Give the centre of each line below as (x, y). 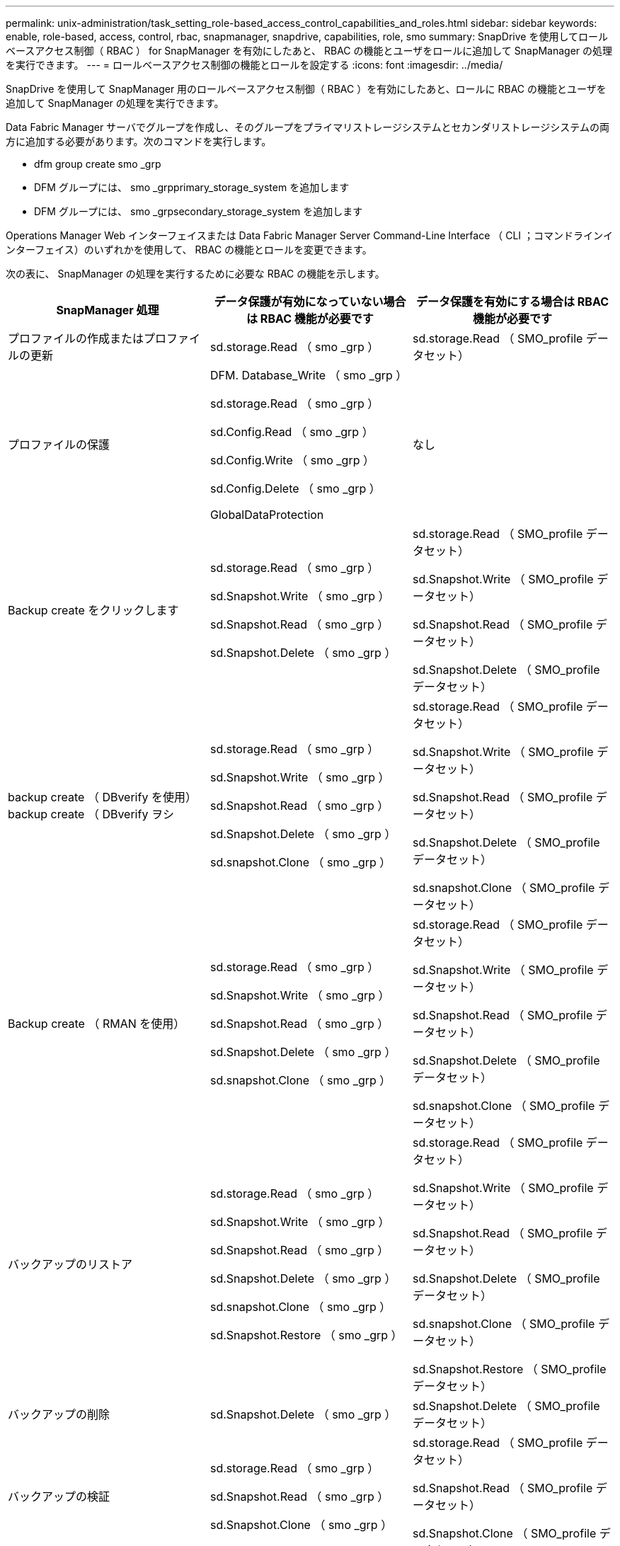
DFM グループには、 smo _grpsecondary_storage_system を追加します (199, 211)
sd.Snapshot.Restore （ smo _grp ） (306, 1335)
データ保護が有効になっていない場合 (310, 302)
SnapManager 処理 (108, 310)
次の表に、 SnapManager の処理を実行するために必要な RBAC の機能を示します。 (195, 274)
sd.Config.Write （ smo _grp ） (292, 460)
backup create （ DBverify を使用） (102, 797)
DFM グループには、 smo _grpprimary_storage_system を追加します (192, 187)
